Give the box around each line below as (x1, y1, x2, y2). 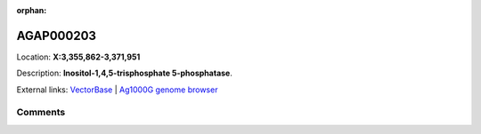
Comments (16, 106, 66, 119)
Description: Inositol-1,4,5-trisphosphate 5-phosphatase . (16, 67, 233, 79)
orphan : (16, 5, 47, 15)
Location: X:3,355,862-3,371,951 (16, 51, 141, 62)
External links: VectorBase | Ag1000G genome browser (16, 84, 218, 95)
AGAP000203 (16, 28, 97, 43)
